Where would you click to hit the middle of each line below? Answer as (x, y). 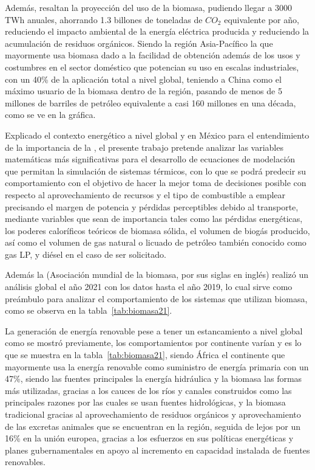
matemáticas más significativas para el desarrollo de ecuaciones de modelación (150, 159)
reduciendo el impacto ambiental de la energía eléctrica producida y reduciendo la (157, 31)
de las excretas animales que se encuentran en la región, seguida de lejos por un (153, 426)
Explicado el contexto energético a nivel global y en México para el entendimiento (157, 135)
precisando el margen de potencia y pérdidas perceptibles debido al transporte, (152, 206)
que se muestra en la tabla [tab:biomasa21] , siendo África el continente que (145, 355)
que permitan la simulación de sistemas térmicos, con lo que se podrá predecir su (156, 171)
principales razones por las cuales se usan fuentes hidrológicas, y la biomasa (145, 402)
